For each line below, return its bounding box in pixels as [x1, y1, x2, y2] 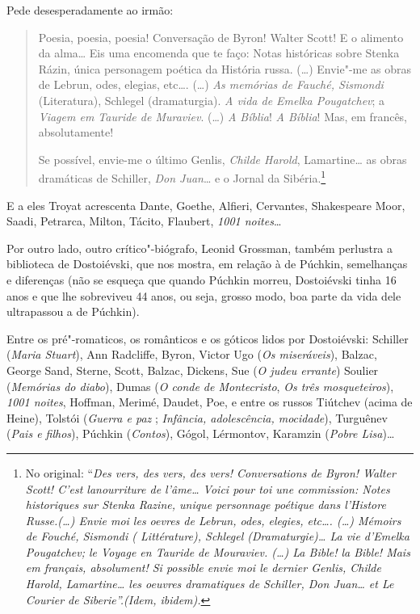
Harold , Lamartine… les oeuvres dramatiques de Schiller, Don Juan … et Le [25, 575, 394, 592]
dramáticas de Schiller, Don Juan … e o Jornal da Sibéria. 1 [38, 167, 326, 186]
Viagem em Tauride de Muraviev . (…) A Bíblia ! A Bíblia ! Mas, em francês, [38, 107, 408, 124]
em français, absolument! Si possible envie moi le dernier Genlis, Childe [25, 559, 381, 576]
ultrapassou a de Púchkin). [6, 303, 140, 320]
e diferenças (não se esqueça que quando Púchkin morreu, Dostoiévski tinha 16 [6, 271, 397, 288]
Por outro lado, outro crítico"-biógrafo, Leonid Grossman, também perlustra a [6, 239, 393, 256]
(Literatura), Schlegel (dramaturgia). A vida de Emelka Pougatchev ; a [38, 91, 385, 108]
